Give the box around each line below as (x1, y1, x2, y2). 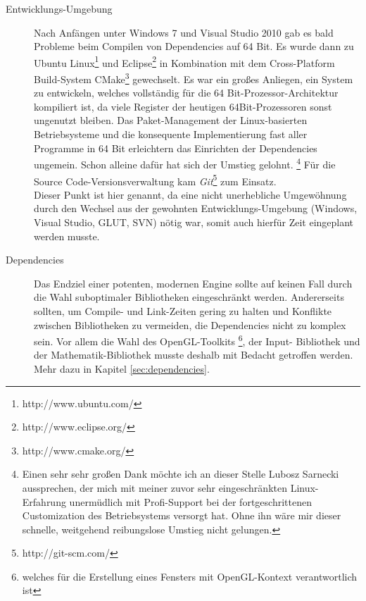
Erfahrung (22, 494, 66, 509)
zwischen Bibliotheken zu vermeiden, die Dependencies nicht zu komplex (34, 317, 346, 332)
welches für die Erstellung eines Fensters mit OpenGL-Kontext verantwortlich (22, 569, 358, 583)
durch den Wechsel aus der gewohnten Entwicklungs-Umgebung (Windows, (34, 201, 358, 216)
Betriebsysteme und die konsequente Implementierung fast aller (34, 127, 308, 142)
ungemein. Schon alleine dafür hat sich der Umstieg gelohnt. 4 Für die (34, 155, 336, 171)
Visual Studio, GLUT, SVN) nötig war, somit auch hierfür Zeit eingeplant (34, 214, 354, 229)
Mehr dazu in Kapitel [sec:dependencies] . (34, 361, 210, 376)
